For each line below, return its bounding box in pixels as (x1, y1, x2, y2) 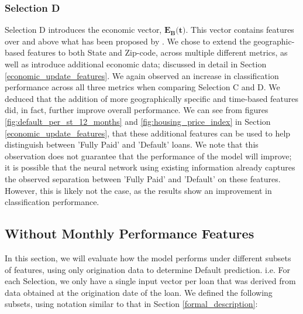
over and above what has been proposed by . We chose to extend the (5, 35, 251, 47)
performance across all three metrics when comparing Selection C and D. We (5, 81, 280, 93)
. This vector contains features (185, 23, 294, 36)
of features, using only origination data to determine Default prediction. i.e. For (5, 263, 291, 275)
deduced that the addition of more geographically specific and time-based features (5, 92, 299, 104)
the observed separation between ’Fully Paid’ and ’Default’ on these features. (5, 172, 281, 185)
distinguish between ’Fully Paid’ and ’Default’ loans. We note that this (5, 138, 259, 151)
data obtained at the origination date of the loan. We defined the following (5, 286, 273, 298)
